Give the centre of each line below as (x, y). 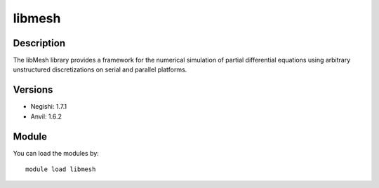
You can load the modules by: (56, 153)
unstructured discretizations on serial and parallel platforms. (100, 69)
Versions (33, 90)
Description (39, 43)
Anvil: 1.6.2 (46, 116)
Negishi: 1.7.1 (48, 107)
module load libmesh (61, 169)
